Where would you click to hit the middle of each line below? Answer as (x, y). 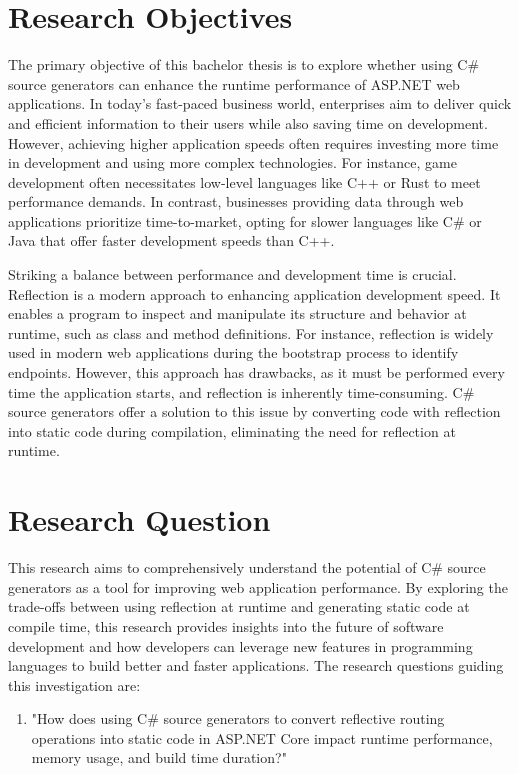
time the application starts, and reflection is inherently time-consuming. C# (241, 391)
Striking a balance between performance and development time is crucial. (232, 274)
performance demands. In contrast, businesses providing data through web (236, 201)
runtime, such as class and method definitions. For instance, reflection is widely (251, 332)
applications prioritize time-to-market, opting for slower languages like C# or (245, 220)
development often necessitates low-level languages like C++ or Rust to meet (244, 181)
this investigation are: (74, 684)
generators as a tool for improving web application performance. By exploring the (258, 586)
